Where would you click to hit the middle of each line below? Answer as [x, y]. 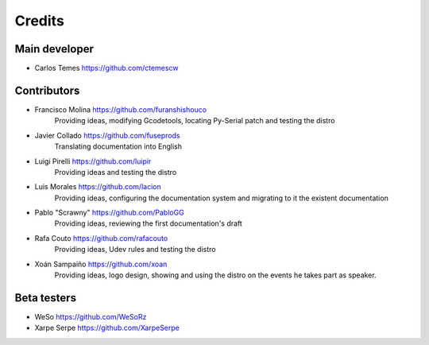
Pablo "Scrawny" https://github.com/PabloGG [109, 213]
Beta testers [46, 298]
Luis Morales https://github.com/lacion [98, 187]
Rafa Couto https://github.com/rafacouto [101, 238]
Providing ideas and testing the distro [116, 172]
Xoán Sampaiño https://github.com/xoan [101, 264]
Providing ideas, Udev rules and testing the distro [135, 250]
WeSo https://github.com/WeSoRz [91, 316]
